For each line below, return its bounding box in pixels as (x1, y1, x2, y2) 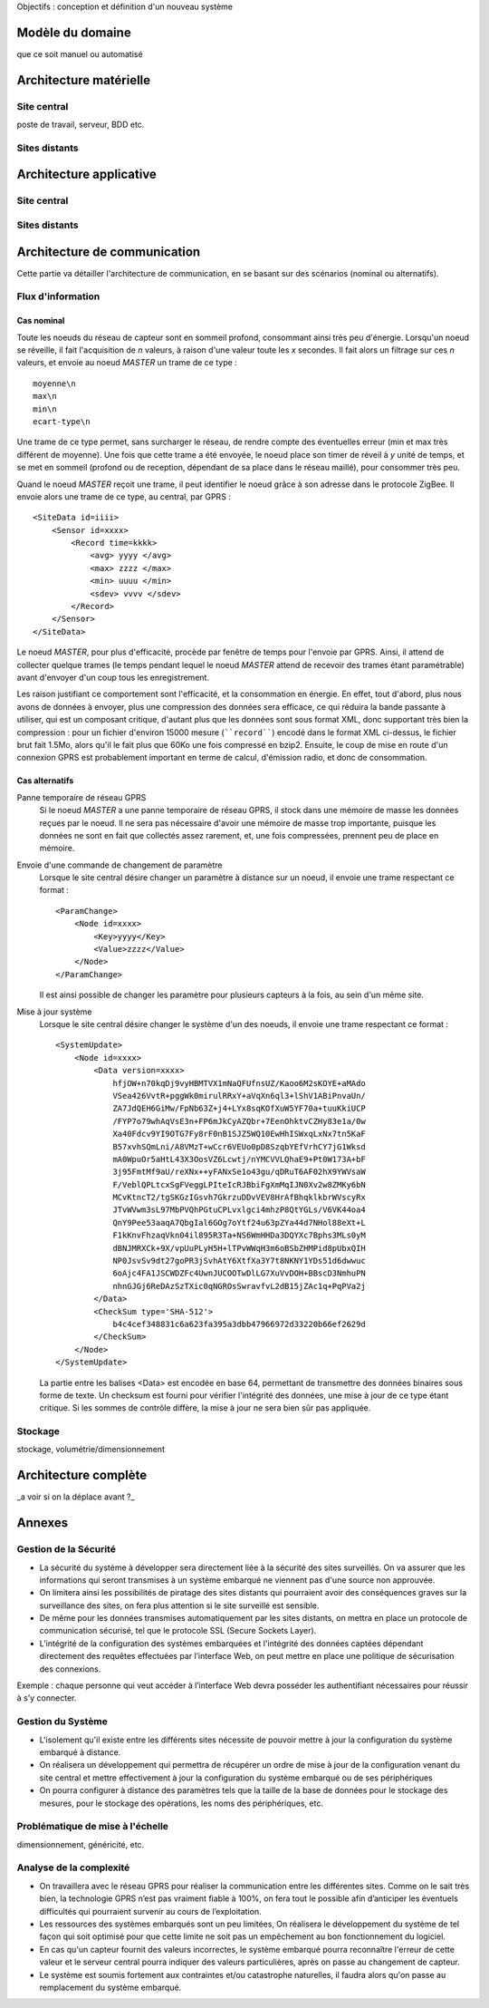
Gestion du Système (16, 1715, 109, 1728)
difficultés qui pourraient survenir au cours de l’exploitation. (39, 1906, 262, 1916)
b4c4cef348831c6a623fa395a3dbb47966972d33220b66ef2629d (112, 1319, 366, 1329)
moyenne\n (33, 378, 76, 389)
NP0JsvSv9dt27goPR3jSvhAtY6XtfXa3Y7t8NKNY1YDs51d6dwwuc (112, 1256, 366, 1266)
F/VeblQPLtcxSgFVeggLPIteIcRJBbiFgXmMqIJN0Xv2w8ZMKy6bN (112, 1179, 366, 1189)
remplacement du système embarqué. (39, 1982, 182, 1993)
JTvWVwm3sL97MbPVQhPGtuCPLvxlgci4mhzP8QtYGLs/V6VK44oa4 (112, 1205, 366, 1215)
